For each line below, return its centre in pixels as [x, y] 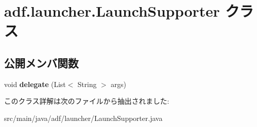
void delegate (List [35, 84]
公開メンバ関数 [41, 62]
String [87, 84]
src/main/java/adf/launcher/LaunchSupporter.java [83, 118]
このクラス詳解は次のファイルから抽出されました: [87, 101]
